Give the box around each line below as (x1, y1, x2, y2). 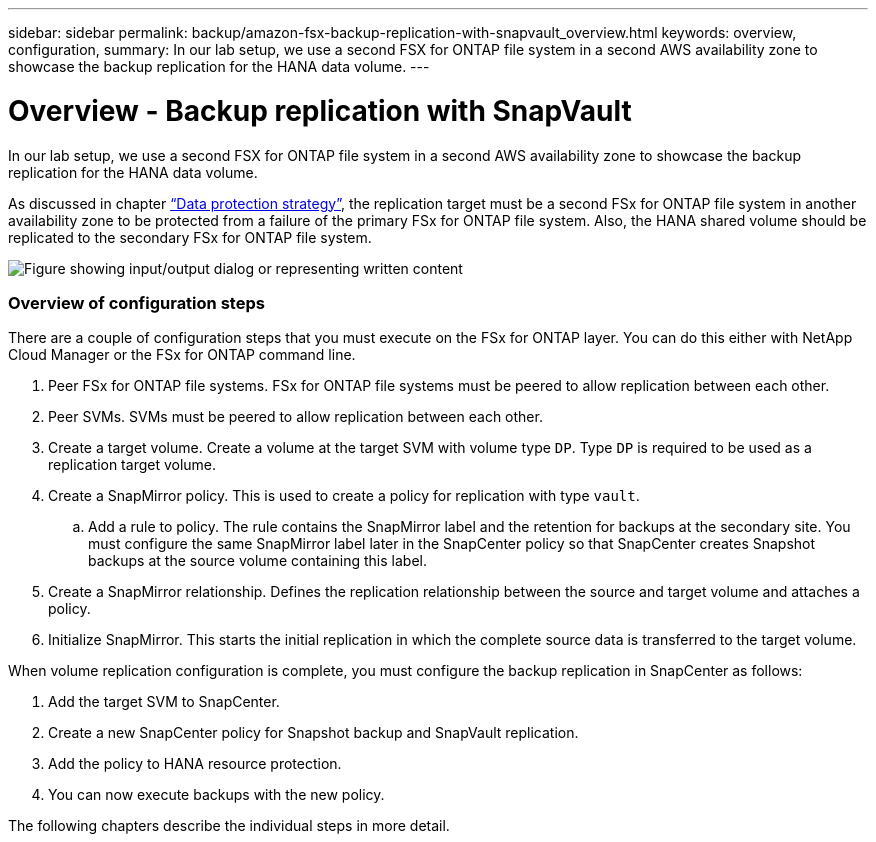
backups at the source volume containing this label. (88, 552, 427, 570)
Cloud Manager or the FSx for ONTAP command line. (8, 346, 356, 364)
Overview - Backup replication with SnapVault (8, 93, 632, 128)
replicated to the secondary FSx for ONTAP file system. (8, 228, 372, 246)
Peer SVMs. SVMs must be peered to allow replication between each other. (48, 408, 543, 426)
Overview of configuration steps (8, 292, 265, 313)
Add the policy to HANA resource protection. (48, 755, 342, 773)
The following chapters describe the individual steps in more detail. (8, 817, 450, 835)
